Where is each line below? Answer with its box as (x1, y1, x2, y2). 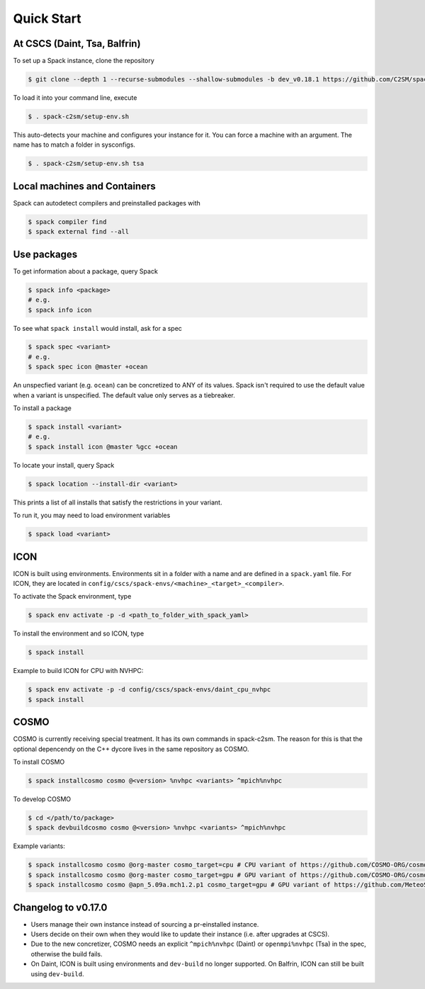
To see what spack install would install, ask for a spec (13, 324, 182, 332)
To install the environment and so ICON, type (13, 629, 144, 638)
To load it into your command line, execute (13, 94, 137, 102)
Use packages (13, 248, 78, 260)
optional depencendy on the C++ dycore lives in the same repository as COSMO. (13, 745, 249, 753)
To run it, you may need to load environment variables (13, 511, 171, 520)
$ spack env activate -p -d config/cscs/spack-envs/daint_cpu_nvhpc (28, 686, 271, 694)
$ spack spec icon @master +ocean (28, 363, 148, 371)
